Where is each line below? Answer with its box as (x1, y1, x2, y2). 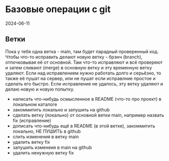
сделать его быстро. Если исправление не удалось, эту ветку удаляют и (5, 80, 163, 87)
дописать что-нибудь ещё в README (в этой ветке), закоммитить (12, 123, 156, 129)
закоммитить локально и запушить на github (12, 106, 110, 112)
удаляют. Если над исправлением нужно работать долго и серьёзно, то (5, 70, 161, 76)
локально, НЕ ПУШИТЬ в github (12, 128, 81, 134)
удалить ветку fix (12, 139, 50, 145)
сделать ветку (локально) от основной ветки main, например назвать (12, 112, 164, 118)
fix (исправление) (12, 117, 52, 124)
